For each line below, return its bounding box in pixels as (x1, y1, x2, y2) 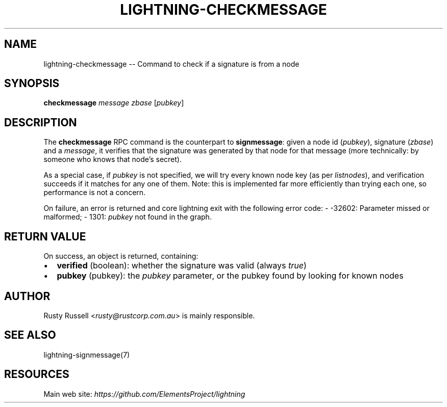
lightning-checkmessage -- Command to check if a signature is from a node (43, 59, 300, 68)
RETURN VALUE (4, 230, 86, 243)
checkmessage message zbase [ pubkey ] (43, 98, 184, 107)
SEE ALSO (4, 329, 56, 342)
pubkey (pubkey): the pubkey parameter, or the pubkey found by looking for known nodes (57, 270, 404, 281)
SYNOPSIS (4, 77, 60, 90)
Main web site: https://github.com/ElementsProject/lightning (43, 389, 245, 398)
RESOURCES (4, 368, 69, 381)
